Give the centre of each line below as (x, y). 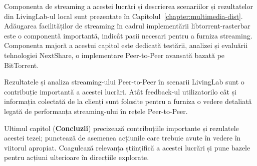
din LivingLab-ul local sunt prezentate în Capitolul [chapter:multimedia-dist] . (123, 16)
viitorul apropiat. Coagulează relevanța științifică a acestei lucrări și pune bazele (127, 147)
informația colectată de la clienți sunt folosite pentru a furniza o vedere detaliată (128, 101)
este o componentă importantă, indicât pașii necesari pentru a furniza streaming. (128, 35)
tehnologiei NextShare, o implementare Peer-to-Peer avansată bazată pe (114, 55)
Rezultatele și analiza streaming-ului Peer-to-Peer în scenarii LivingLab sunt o (124, 82)
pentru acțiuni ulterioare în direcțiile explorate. (77, 157)
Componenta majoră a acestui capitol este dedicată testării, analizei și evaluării (126, 45)
